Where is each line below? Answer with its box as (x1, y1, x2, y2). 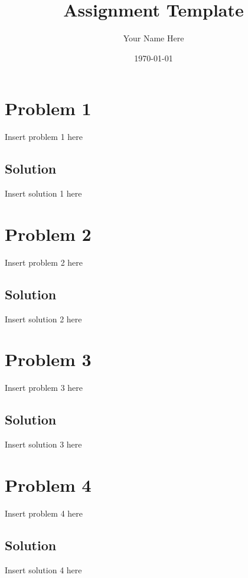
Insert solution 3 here (5, 438, 82, 450)
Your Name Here (123, 32, 184, 44)
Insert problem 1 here (5, 130, 83, 143)
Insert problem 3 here (5, 381, 83, 394)
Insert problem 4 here (5, 507, 83, 519)
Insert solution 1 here (5, 187, 82, 200)
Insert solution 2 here (5, 312, 82, 325)
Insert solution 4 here (5, 563, 82, 576)
